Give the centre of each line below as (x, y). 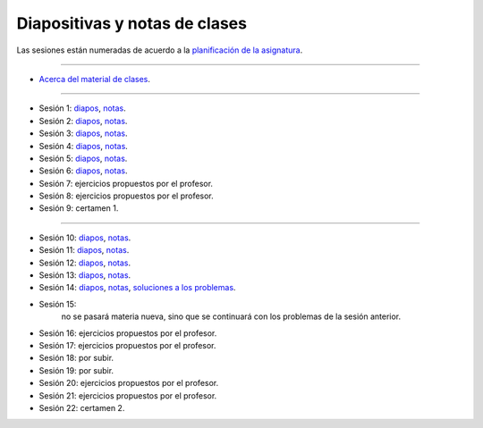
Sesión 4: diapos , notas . (84, 146)
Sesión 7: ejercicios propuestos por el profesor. (126, 183)
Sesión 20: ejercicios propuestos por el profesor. (129, 383)
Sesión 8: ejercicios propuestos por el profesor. (126, 196)
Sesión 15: (58, 304)
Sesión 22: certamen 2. (82, 407)
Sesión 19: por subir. (76, 370)
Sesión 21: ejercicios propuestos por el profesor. (128, 395)
